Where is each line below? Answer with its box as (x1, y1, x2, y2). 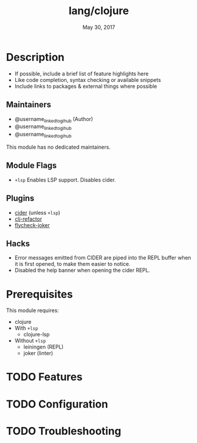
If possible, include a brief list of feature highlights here (14, 70, 149, 77)
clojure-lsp (23, 331, 50, 338)
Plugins (6, 193, 35, 204)
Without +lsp (14, 337, 46, 344)
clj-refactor (14, 215, 42, 222)
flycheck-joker (14, 221, 50, 228)
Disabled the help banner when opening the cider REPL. (14, 267, 151, 274)
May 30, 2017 (82, 24, 116, 31)
